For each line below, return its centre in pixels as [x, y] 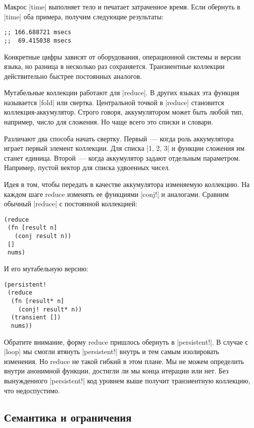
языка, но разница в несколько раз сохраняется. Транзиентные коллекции [114, 66]
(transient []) [36, 318]
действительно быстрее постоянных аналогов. [73, 76]
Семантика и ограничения [68, 417]
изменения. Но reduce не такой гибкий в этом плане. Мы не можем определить [124, 361]
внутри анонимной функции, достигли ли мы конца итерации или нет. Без [116, 371]
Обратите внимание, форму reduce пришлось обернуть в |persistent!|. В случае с [126, 341]
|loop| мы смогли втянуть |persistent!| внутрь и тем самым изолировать [112, 351]
